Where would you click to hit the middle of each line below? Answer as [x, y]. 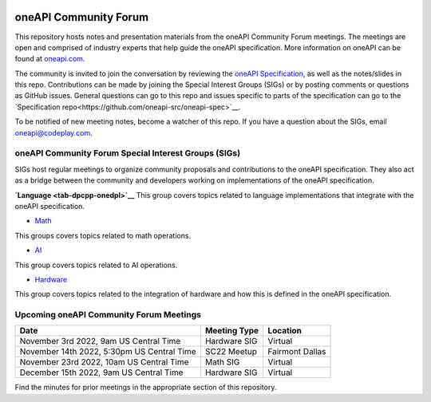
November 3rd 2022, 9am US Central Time [100, 341]
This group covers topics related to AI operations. [96, 265]
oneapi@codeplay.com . [54, 132]
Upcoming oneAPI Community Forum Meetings [108, 315]
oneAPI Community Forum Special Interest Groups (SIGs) [128, 153]
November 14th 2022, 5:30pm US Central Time [108, 352]
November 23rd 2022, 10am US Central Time [104, 362]
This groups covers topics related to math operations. [103, 235]
